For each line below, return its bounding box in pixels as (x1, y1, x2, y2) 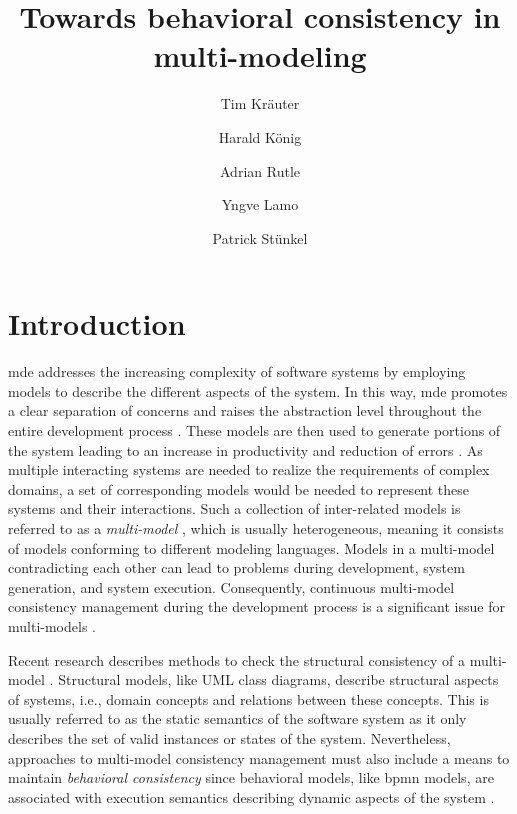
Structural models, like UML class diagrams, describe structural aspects (58, 669, 499, 690)
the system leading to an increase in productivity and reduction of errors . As (8, 439, 483, 460)
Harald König (218, 126, 302, 147)
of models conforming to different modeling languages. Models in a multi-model (8, 537, 495, 558)
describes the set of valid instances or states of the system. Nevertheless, (8, 727, 451, 748)
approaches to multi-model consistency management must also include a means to (8, 747, 510, 768)
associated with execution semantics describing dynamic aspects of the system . (8, 786, 495, 807)
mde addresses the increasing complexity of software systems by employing (8, 361, 466, 382)
